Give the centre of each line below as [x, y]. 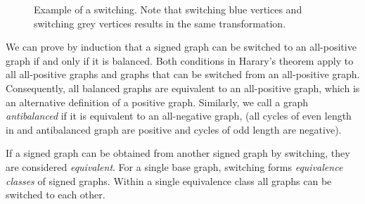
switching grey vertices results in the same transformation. [160, 23]
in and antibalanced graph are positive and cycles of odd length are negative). [174, 129]
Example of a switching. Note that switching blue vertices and [168, 9]
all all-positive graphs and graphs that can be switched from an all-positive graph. [183, 74]
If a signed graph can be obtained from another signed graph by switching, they [178, 153]
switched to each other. [56, 195]
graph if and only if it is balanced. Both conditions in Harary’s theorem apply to [180, 60]
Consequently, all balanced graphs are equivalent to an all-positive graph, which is [183, 88]
